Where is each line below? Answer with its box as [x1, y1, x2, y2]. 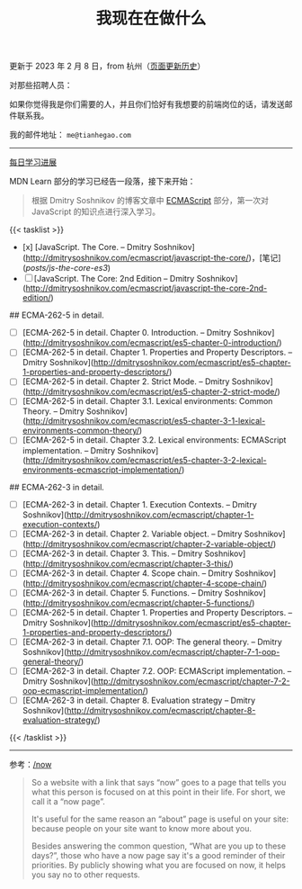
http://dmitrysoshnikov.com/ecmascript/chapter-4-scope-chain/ [25, 578, 265, 588]
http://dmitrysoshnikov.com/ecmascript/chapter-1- [67, 509, 254, 520]
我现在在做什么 [95, 8, 207, 29]
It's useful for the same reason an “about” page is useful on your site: [31, 813, 289, 824]
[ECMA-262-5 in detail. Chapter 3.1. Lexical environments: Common [22, 396, 273, 407]
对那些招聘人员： [9, 80, 73, 91]
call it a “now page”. [31, 796, 105, 807]
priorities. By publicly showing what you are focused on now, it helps [31, 860, 286, 871]
